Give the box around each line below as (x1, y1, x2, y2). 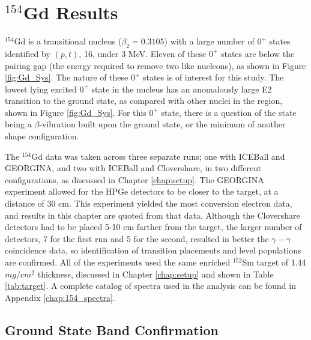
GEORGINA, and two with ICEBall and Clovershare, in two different (5, 162, 261, 174)
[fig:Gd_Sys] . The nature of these (5, 71, 128, 83)
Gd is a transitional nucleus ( (14, 35, 122, 47)
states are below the (220, 47, 295, 59)
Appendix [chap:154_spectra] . (5, 291, 115, 303)
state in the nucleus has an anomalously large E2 (91, 82, 272, 95)
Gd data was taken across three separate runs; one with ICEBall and (31, 150, 285, 162)
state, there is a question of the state (161, 106, 297, 118)
